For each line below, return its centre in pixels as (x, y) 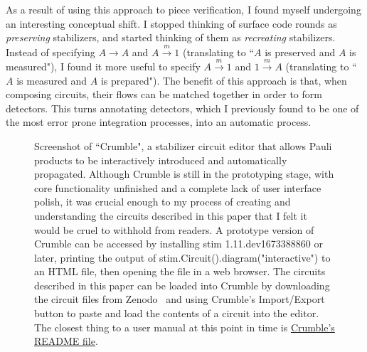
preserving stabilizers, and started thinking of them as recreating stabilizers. (171, 37)
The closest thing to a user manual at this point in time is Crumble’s (185, 327)
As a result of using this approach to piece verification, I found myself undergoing (183, 9)
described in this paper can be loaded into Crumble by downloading (182, 285)
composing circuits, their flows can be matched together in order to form (164, 94)
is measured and (52, 80)
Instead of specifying (50, 52)
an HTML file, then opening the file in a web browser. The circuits (180, 271)
